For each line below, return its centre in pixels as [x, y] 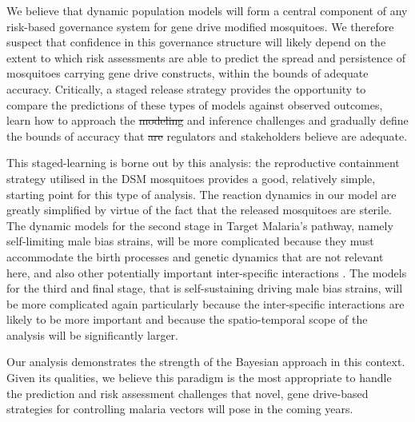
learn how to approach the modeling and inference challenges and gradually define [207, 120]
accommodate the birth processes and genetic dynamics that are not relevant [195, 256]
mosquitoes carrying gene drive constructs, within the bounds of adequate [188, 73]
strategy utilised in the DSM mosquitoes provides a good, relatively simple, [191, 178]
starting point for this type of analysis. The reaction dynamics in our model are [202, 194]
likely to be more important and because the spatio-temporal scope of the [187, 319]
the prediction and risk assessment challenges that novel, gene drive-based [188, 393]
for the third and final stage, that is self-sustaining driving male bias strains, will [205, 288]
